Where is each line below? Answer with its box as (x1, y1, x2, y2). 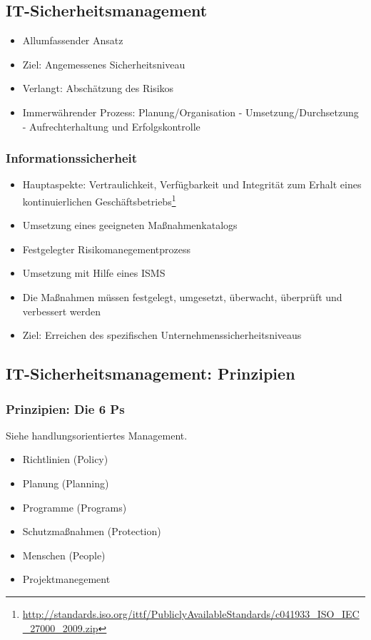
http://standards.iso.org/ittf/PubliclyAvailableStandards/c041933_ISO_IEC (22, 606, 360, 621)
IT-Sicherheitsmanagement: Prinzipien (6, 362, 295, 385)
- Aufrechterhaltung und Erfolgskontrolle (22, 118, 200, 133)
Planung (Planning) (22, 475, 109, 490)
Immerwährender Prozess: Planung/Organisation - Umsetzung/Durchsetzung (22, 104, 359, 119)
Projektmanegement (22, 572, 111, 586)
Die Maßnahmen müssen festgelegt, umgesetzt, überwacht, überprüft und (22, 290, 342, 305)
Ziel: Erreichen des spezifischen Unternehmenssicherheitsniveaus (22, 327, 302, 342)
